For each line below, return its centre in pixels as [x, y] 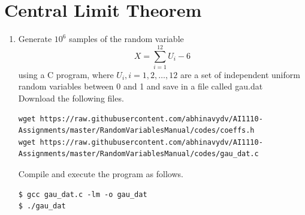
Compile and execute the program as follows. [101, 174]
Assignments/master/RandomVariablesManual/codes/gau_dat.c [138, 154]
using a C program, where [66, 74]
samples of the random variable [126, 39]
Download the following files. [71, 98]
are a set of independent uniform [240, 74]
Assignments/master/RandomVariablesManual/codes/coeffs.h [136, 131]
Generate [35, 39]
